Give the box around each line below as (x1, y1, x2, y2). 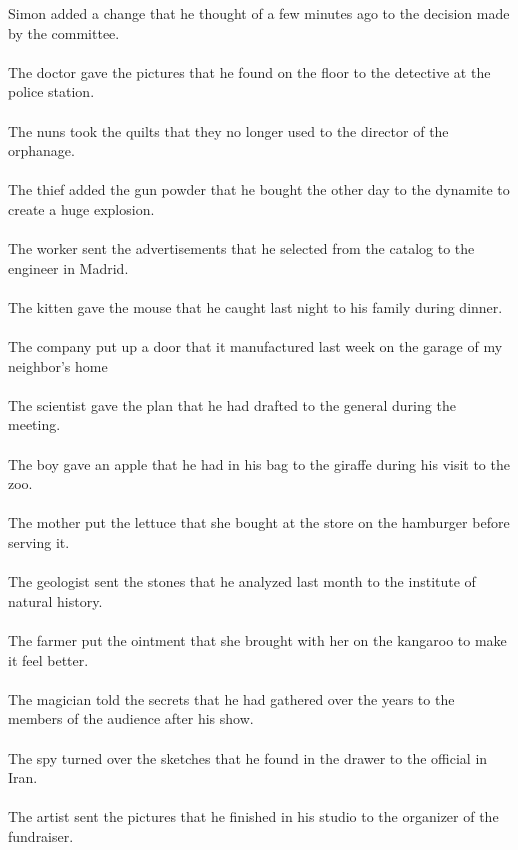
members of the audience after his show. (8, 708, 254, 729)
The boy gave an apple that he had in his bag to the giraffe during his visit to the (8, 453, 510, 474)
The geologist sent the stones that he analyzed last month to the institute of (8, 571, 476, 592)
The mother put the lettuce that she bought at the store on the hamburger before (8, 512, 510, 533)
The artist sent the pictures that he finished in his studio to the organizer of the (8, 806, 499, 827)
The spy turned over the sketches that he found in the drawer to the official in (8, 747, 488, 768)
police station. (8, 81, 95, 102)
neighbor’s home (8, 355, 108, 376)
